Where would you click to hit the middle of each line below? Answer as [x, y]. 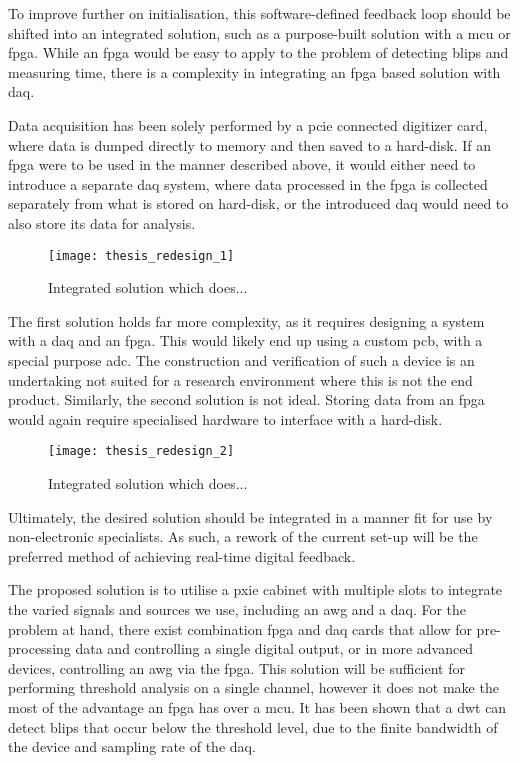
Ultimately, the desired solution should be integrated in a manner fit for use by [250, 516]
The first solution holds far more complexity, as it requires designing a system [246, 320]
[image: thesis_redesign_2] [141, 451]
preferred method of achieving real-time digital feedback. [182, 555]
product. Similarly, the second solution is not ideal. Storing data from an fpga [246, 399]
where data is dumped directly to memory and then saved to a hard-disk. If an [249, 144]
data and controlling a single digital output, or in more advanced [274, 648]
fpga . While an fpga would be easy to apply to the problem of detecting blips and [258, 52]
